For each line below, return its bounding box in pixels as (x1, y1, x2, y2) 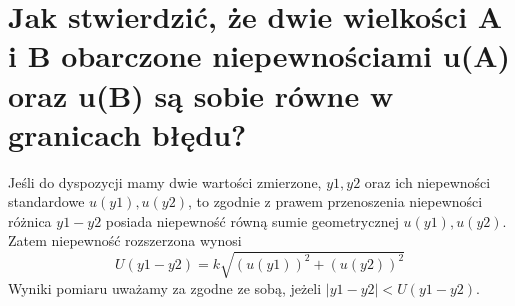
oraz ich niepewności (364, 171, 491, 192)
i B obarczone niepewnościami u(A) (8, 35, 511, 76)
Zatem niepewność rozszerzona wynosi (8, 230, 242, 251)
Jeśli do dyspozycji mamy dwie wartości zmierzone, (8, 171, 322, 192)
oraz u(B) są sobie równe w (8, 74, 394, 115)
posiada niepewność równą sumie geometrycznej (105, 210, 399, 231)
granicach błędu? (8, 113, 247, 154)
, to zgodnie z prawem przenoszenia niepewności (187, 191, 483, 212)
